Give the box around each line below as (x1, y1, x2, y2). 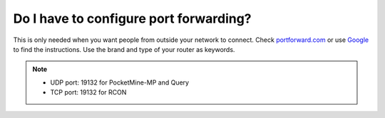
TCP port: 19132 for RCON (50, 88, 127, 97)
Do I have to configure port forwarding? (13, 11, 252, 26)
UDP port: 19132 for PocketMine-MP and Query (50, 78, 189, 87)
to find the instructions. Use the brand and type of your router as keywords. (13, 45, 235, 53)
